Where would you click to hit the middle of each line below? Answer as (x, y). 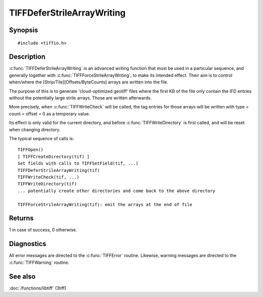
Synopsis (24, 30)
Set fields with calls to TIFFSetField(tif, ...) (78, 163)
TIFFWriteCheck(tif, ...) (49, 177)
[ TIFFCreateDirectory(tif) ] (54, 157)
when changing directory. (35, 129)
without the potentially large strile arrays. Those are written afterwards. (80, 98)
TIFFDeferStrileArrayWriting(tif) (59, 170)
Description (27, 57)
